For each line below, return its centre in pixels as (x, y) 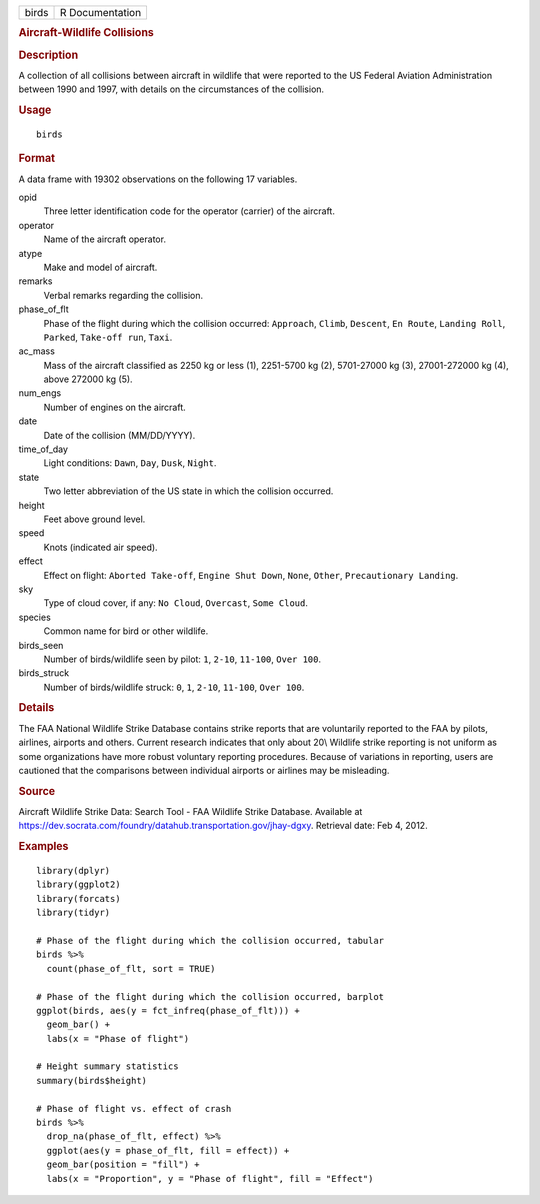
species (35, 617)
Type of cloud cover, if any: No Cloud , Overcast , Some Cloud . (176, 603)
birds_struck (44, 673)
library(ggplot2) (78, 884)
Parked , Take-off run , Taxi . (108, 337)
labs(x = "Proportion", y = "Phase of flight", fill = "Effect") (210, 1178)
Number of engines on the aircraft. (115, 407)
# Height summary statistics (107, 1066)
